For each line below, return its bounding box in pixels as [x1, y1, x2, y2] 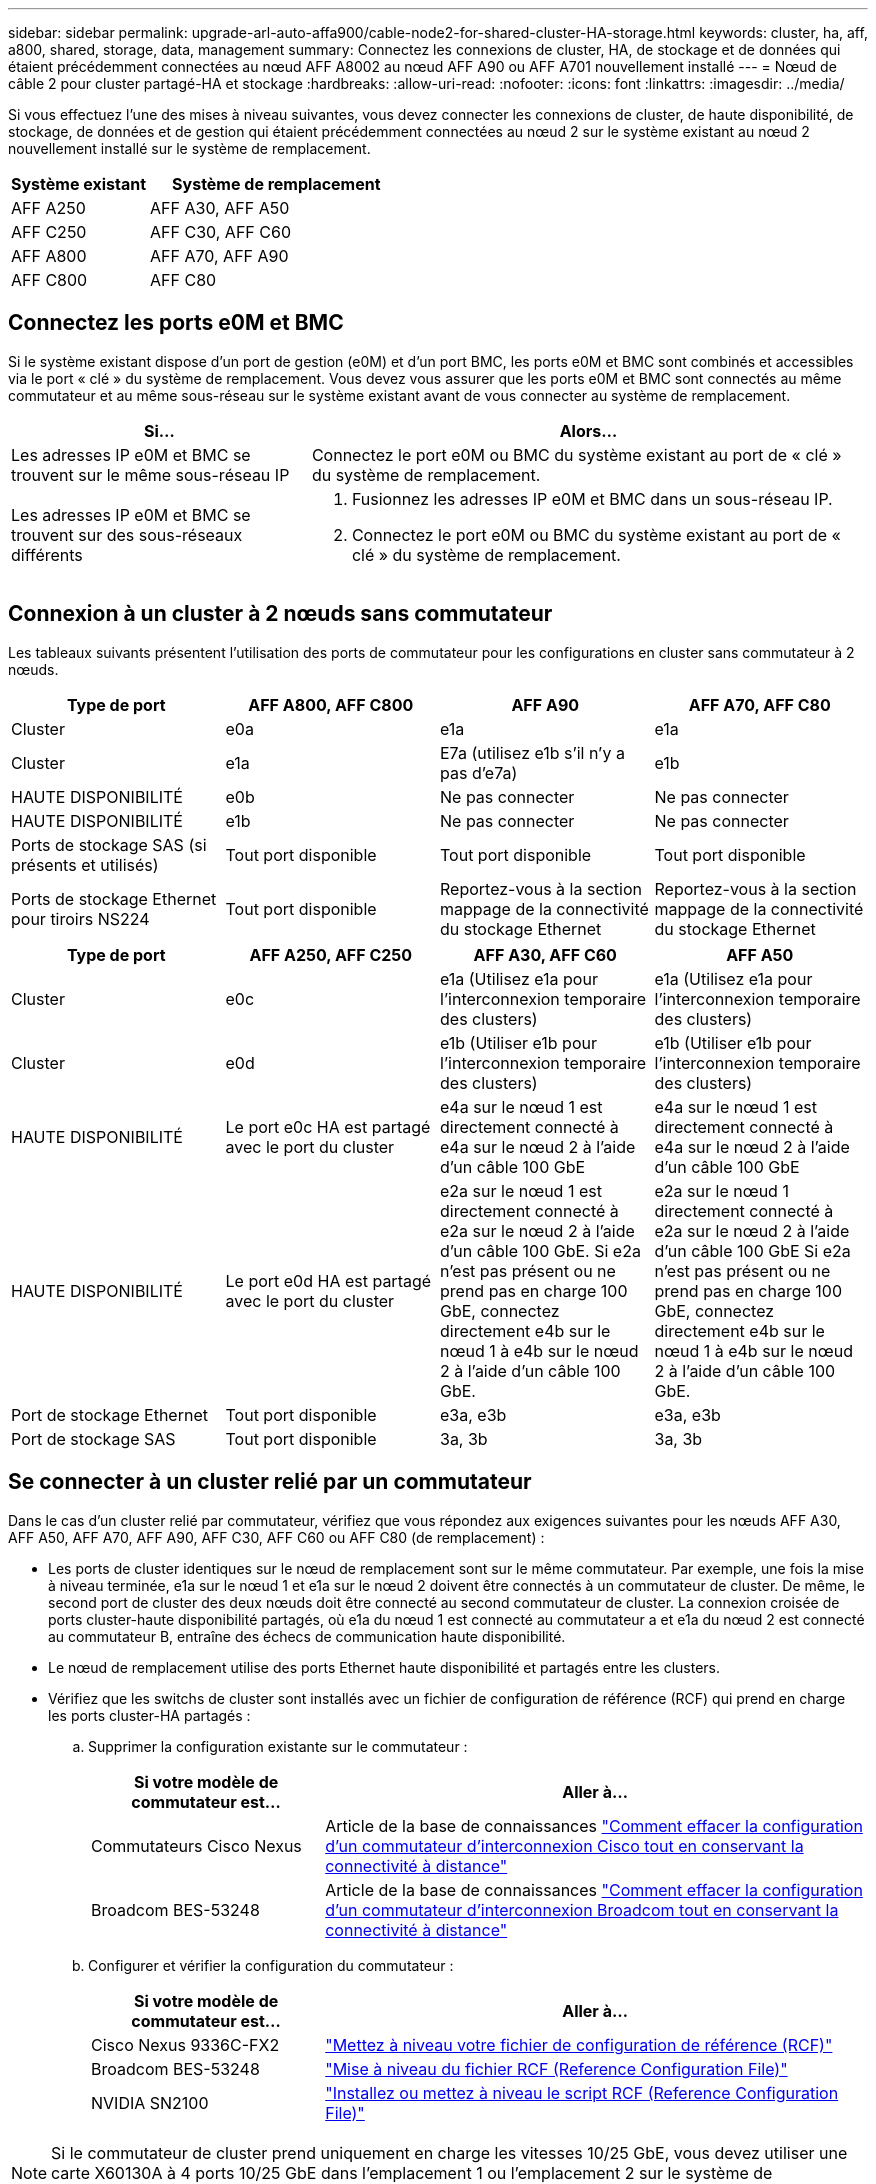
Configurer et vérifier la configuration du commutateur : [88, 1956, 454, 1974]
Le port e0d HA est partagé [225, 1270, 432, 1291]
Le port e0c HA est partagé [225, 1116, 431, 1137]
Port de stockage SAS [11, 1428, 176, 1449]
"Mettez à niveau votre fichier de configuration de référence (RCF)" [325, 2034, 833, 2055]
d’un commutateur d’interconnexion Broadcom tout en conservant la [325, 1899, 839, 1920]
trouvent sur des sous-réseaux [11, 524, 243, 545]
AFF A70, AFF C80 [688, 694, 831, 715]
